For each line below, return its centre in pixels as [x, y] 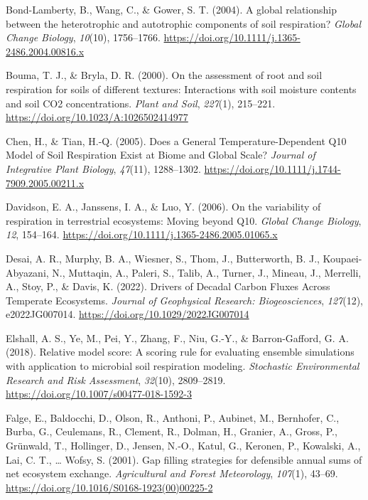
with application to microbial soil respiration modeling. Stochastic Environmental [183, 366]
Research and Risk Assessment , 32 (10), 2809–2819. [116, 379]
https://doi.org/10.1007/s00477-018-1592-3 [99, 394]
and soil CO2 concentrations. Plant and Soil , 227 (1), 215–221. [141, 103]
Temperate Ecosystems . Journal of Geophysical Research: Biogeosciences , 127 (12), [184, 300]
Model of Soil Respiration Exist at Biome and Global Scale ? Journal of [161, 155]
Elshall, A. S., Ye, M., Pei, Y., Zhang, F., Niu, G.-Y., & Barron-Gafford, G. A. [177, 337]
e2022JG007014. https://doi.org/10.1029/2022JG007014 [128, 314]
